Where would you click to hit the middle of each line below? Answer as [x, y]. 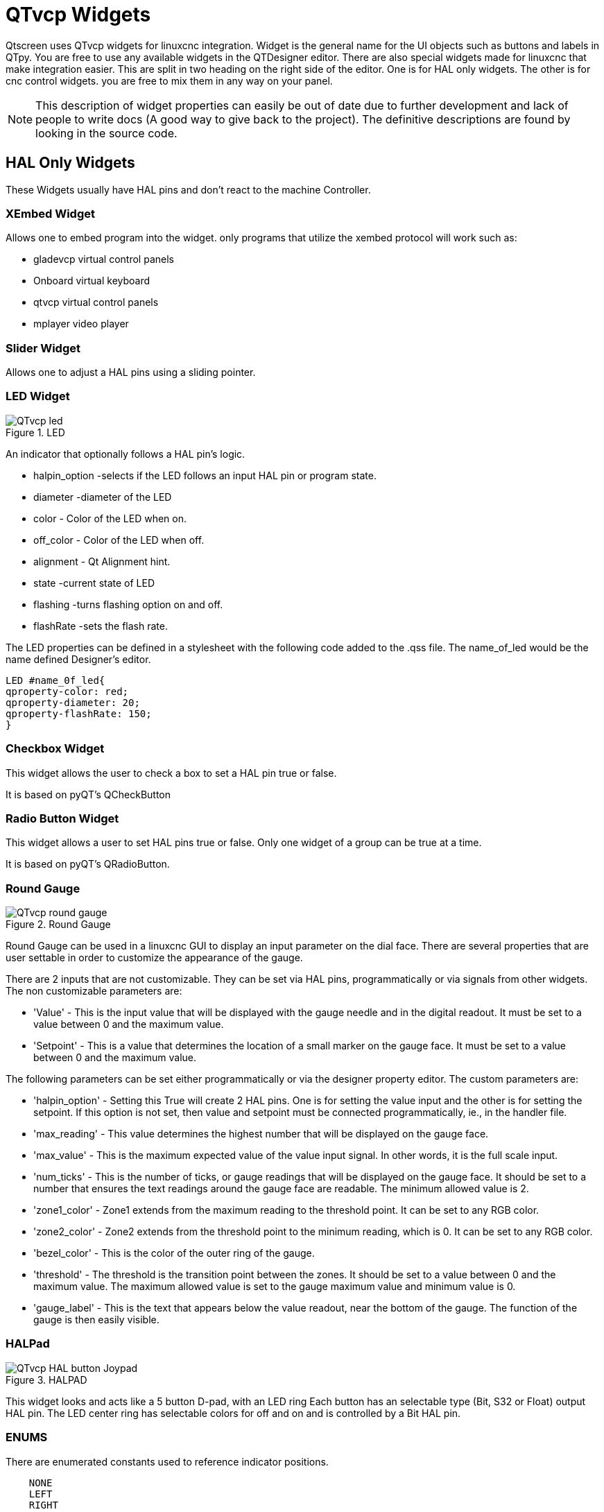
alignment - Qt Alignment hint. [102, 561]
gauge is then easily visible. [96, 1320]
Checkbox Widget [55, 749]
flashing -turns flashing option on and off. [128, 604]
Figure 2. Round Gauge [58, 925]
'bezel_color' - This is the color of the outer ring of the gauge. [174, 1253]
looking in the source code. [106, 133]
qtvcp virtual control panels [96, 302]
